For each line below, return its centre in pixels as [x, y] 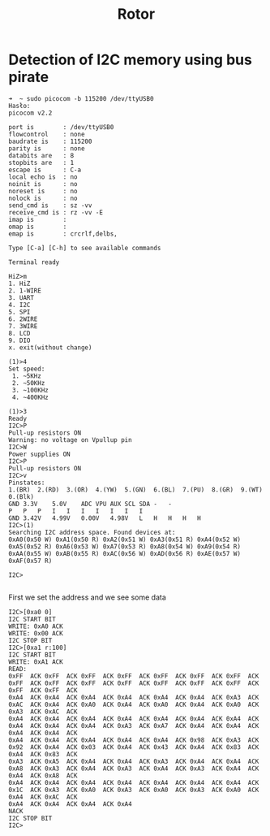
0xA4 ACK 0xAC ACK [43, 797]
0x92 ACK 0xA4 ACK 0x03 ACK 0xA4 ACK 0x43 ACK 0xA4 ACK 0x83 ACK [134, 747]
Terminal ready [34, 262]
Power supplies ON [39, 454]
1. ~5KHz [27, 376]
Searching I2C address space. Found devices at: [92, 532]
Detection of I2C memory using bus [131, 60]
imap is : [38, 219]
